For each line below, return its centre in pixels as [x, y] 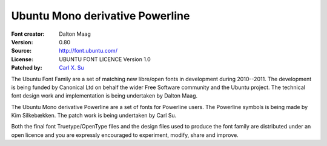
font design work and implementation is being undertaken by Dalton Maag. [104, 96]
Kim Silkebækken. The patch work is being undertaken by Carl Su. [94, 116]
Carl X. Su [71, 68]
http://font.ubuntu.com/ [88, 51]
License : [22, 59]
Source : [21, 51]
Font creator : [28, 34]
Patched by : [27, 68]
